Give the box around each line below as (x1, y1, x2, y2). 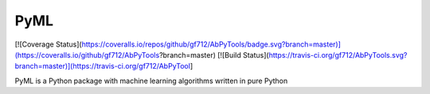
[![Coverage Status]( (14, 39, 83, 49)
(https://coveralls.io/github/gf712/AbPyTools (14, 50, 160, 59)
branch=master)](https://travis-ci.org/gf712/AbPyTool (14, 62, 191, 71)
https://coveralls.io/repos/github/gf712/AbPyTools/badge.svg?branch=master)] (81, 39, 342, 49)
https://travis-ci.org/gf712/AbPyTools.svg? (268, 50, 408, 59)
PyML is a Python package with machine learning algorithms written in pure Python (14, 76, 288, 85)
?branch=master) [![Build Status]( (159, 50, 270, 59)
